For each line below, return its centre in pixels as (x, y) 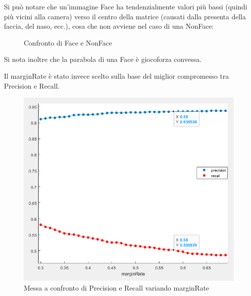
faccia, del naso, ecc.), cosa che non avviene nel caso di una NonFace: (109, 26)
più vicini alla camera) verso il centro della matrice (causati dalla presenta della (125, 16)
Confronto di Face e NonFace (68, 42)
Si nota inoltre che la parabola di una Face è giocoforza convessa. (103, 59)
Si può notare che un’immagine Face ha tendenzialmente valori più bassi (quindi (126, 6)
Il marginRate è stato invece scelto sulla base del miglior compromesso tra (117, 75)
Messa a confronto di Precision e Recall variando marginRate (117, 287)
